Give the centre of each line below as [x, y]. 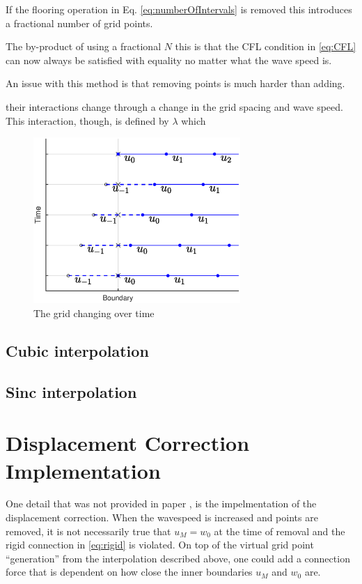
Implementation [83, 470]
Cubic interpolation [77, 350]
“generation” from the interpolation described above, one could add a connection [178, 558]
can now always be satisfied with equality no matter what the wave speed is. [169, 60]
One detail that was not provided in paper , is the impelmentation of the [161, 504]
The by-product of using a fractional [84, 46]
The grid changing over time [94, 313]
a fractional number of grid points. [79, 23]
